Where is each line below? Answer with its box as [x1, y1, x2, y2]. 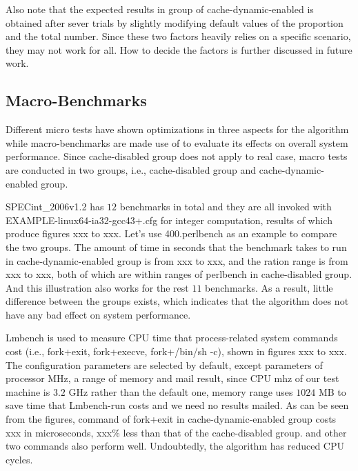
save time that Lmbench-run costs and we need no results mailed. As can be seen [6, 398, 349, 412]
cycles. [6, 452, 33, 466]
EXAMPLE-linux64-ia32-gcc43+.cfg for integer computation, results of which [6, 212, 332, 227]
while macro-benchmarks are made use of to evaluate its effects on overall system [6, 135, 348, 150]
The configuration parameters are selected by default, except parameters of [6, 357, 323, 372]
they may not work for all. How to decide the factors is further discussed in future [6, 42, 352, 57]
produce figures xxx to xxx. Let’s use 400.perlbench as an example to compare [6, 226, 337, 241]
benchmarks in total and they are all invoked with [119, 199, 332, 214]
